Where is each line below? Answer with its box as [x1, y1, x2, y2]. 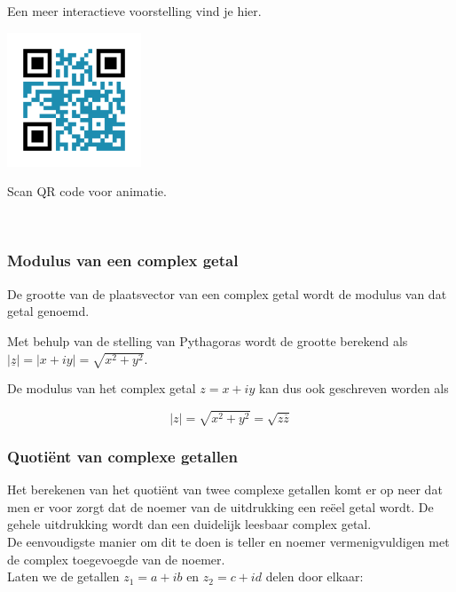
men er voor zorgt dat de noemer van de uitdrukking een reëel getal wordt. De [7, 497, 434, 516]
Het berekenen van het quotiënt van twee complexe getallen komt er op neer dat [7, 480, 443, 499]
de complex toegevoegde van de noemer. [7, 549, 225, 568]
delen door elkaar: [265, 567, 364, 586]
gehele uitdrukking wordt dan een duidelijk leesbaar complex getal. [7, 515, 372, 533]
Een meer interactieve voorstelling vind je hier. [7, 2, 262, 20]
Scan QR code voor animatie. [7, 182, 167, 201]
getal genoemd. [7, 302, 90, 320]
